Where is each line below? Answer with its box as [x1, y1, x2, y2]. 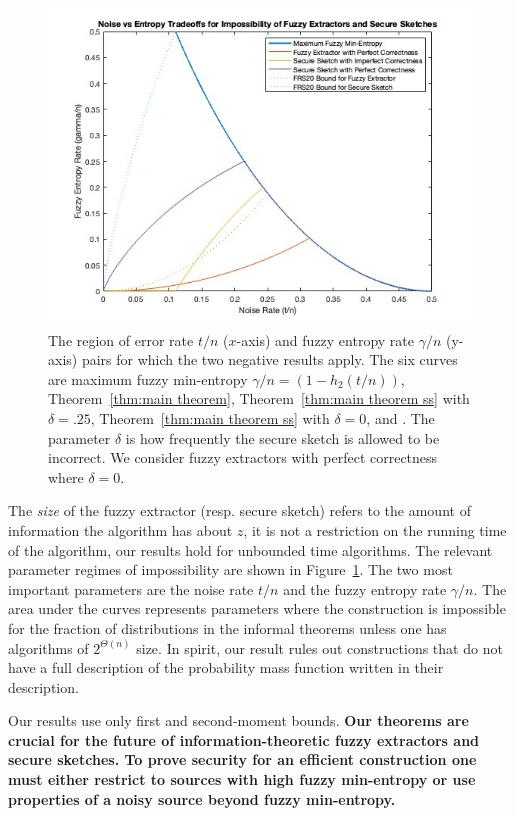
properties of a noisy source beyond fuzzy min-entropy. [8, 788, 396, 809]
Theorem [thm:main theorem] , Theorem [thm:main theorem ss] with [48, 388, 470, 409]
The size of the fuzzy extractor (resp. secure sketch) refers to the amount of [8, 500, 471, 521]
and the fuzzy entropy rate [283, 578, 447, 599]
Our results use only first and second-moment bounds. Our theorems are [8, 710, 469, 731]
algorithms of [8, 637, 89, 658]
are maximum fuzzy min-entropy [48, 368, 248, 389]
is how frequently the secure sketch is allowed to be [125, 427, 440, 448]
